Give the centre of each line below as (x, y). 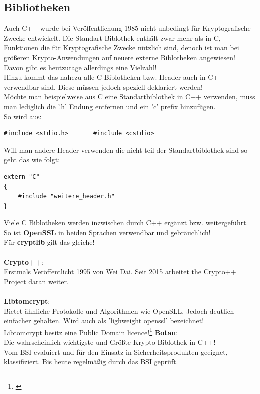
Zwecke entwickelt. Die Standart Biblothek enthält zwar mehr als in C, (112, 38)
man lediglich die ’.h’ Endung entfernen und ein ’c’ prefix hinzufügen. (110, 106)
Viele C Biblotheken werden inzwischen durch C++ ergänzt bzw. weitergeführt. (126, 223)
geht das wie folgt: (32, 160)
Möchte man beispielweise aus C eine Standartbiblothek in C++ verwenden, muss (130, 97)
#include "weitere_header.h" (66, 197)
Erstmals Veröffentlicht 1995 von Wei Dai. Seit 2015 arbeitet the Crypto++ (120, 272)
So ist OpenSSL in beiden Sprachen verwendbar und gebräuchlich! (107, 232)
